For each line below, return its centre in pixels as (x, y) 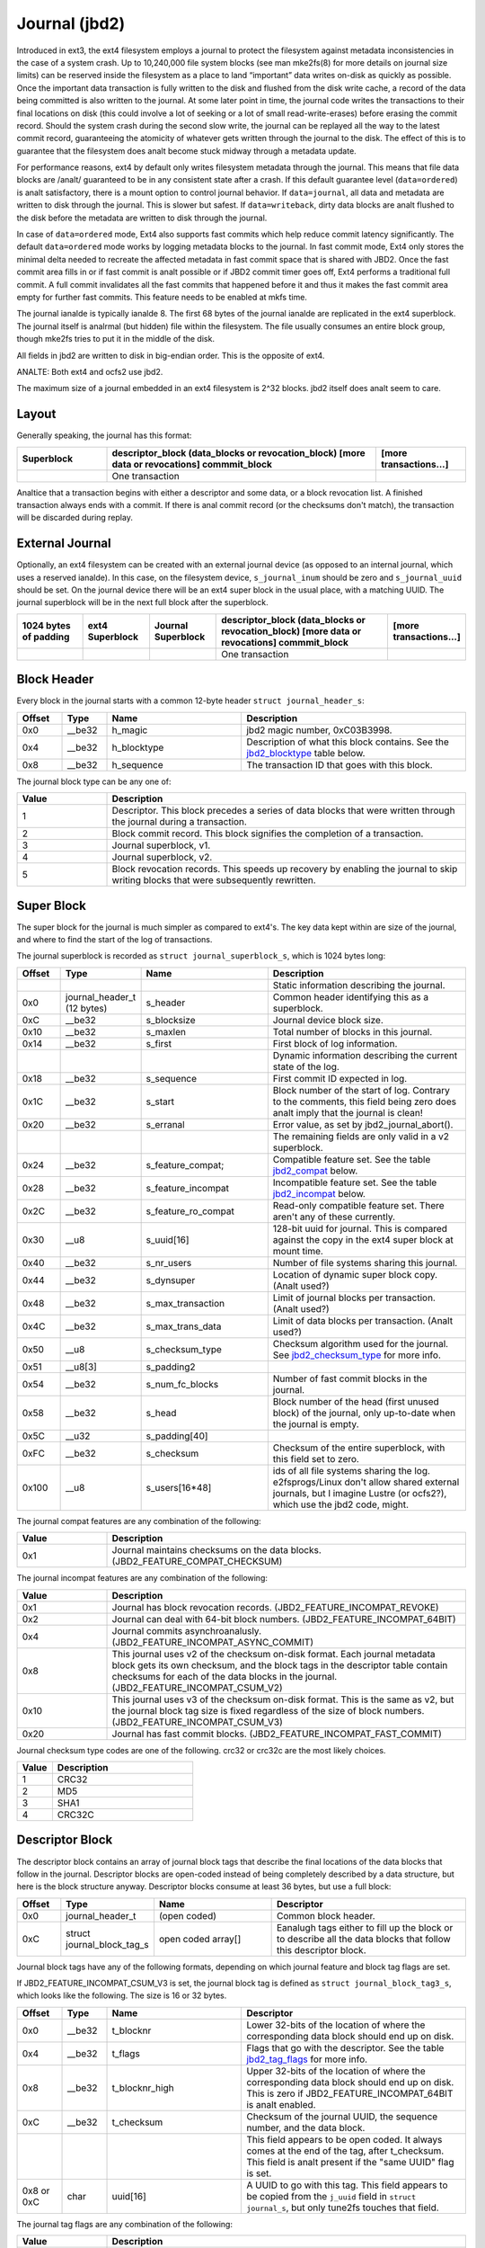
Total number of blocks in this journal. (353, 1031)
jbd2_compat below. (315, 1171)
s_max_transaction (185, 1303)
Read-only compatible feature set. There (358, 1205)
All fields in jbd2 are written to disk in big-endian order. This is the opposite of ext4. (171, 355)
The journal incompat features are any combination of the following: (142, 1578)
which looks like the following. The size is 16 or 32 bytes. (122, 1995)
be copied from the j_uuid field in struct (331, 2196)
